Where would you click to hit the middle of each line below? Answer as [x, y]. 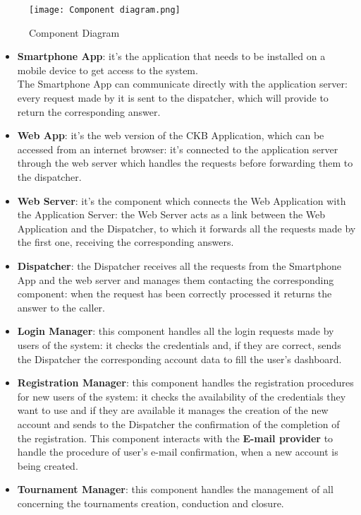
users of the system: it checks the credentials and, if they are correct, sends [179, 344]
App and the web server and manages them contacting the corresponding [176, 279]
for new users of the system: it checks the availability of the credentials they [182, 396]
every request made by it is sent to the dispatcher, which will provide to [173, 98]
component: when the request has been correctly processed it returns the [175, 294]
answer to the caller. [61, 307]
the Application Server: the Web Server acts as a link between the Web [171, 214]
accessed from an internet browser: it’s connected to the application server [178, 149]
